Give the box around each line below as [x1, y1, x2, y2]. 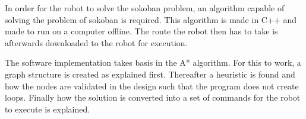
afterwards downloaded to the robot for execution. [5, 36, 188, 49]
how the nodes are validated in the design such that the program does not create [5, 79, 299, 92]
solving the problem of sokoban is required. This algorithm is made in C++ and [5, 13, 296, 25]
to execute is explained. [5, 102, 90, 115]
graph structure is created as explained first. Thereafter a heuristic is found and [5, 67, 295, 80]
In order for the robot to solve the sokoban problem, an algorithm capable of [5, 2, 285, 14]
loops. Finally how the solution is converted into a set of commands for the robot [5, 91, 301, 104]
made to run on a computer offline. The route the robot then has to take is [5, 25, 278, 37]
